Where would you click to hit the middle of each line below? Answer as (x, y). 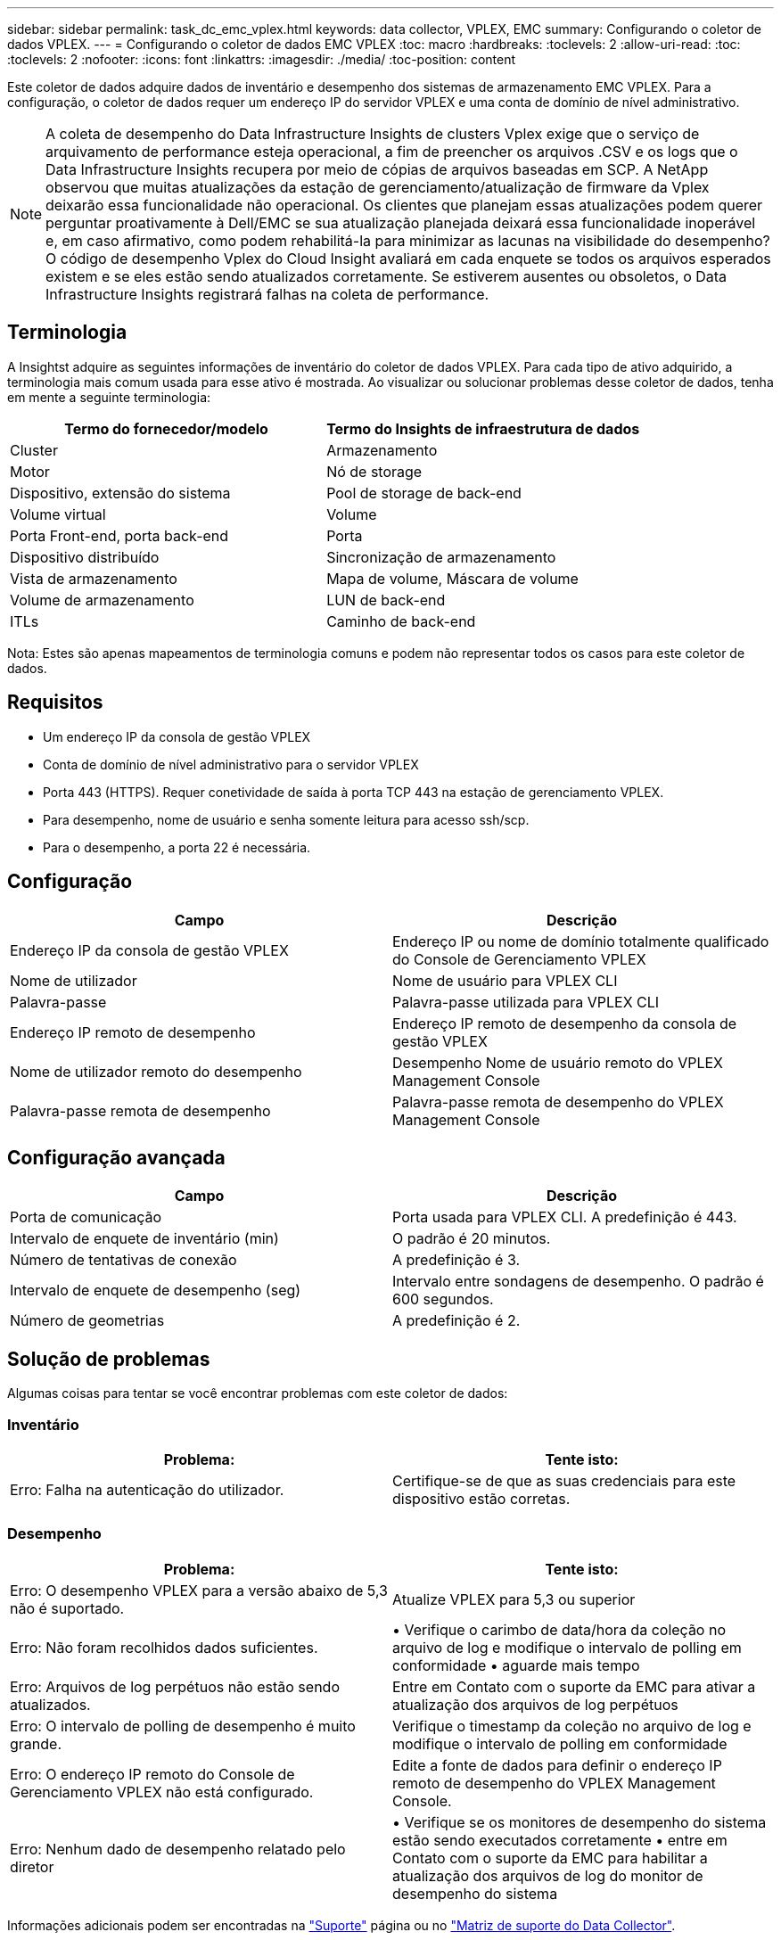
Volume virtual (58, 514)
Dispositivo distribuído (85, 557)
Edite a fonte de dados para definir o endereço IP (557, 1765)
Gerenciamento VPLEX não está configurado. (162, 1792)
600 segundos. (443, 1299)
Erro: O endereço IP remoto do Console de (152, 1774)
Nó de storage (374, 471)
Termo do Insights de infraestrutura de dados (483, 428)
